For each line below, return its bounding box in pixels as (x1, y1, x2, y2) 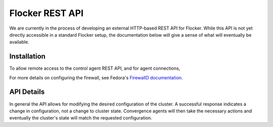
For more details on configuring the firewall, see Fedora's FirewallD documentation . (9, 74, 183, 80)
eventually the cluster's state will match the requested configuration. (9, 115, 153, 121)
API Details (9, 88, 45, 96)
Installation (9, 52, 45, 61)
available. (9, 39, 30, 45)
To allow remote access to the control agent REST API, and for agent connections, (9, 65, 180, 71)
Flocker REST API (9, 8, 83, 19)
